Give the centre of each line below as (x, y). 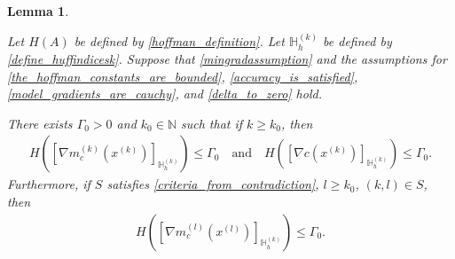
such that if (212, 123)
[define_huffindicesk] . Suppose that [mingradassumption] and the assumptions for (227, 59)
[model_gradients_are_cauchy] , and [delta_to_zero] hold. (165, 94)
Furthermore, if (49, 184)
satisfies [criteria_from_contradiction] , (213, 184)
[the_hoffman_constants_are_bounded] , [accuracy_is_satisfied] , (183, 76)
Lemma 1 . (38, 11)
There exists (40, 123)
